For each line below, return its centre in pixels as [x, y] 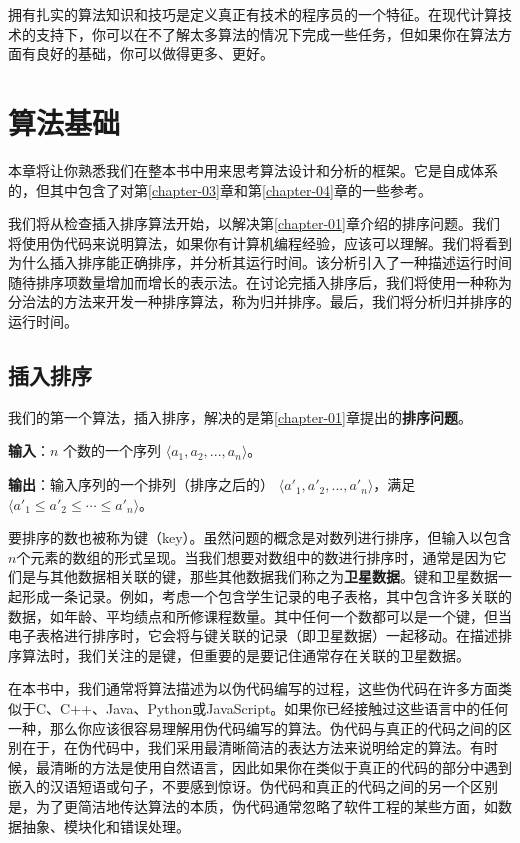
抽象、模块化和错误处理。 [105, 825]
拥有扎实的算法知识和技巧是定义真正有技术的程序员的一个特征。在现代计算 [253, 14]
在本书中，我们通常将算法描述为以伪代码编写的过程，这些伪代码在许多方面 [253, 688]
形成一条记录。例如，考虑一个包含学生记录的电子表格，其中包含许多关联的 [266, 596]
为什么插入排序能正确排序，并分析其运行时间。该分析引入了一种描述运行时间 [260, 262]
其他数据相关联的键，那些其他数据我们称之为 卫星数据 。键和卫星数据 [273, 576]
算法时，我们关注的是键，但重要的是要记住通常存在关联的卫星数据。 [245, 654]
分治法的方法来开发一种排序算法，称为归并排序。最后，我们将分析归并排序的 [260, 301]
